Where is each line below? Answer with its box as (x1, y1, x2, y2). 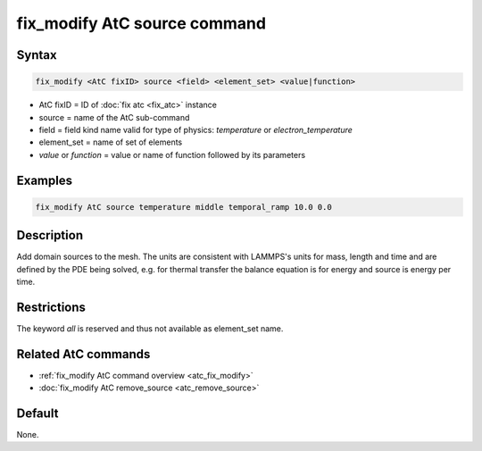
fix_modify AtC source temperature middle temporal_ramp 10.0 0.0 (35, 202, 332, 212)
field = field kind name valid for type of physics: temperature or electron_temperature (38, 124, 353, 135)
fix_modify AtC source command (16, 13, 267, 33)
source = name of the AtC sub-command (38, 112, 190, 122)
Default (16, 406, 59, 421)
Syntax (16, 47, 57, 63)
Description (16, 228, 84, 243)
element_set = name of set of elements (38, 137, 183, 147)
